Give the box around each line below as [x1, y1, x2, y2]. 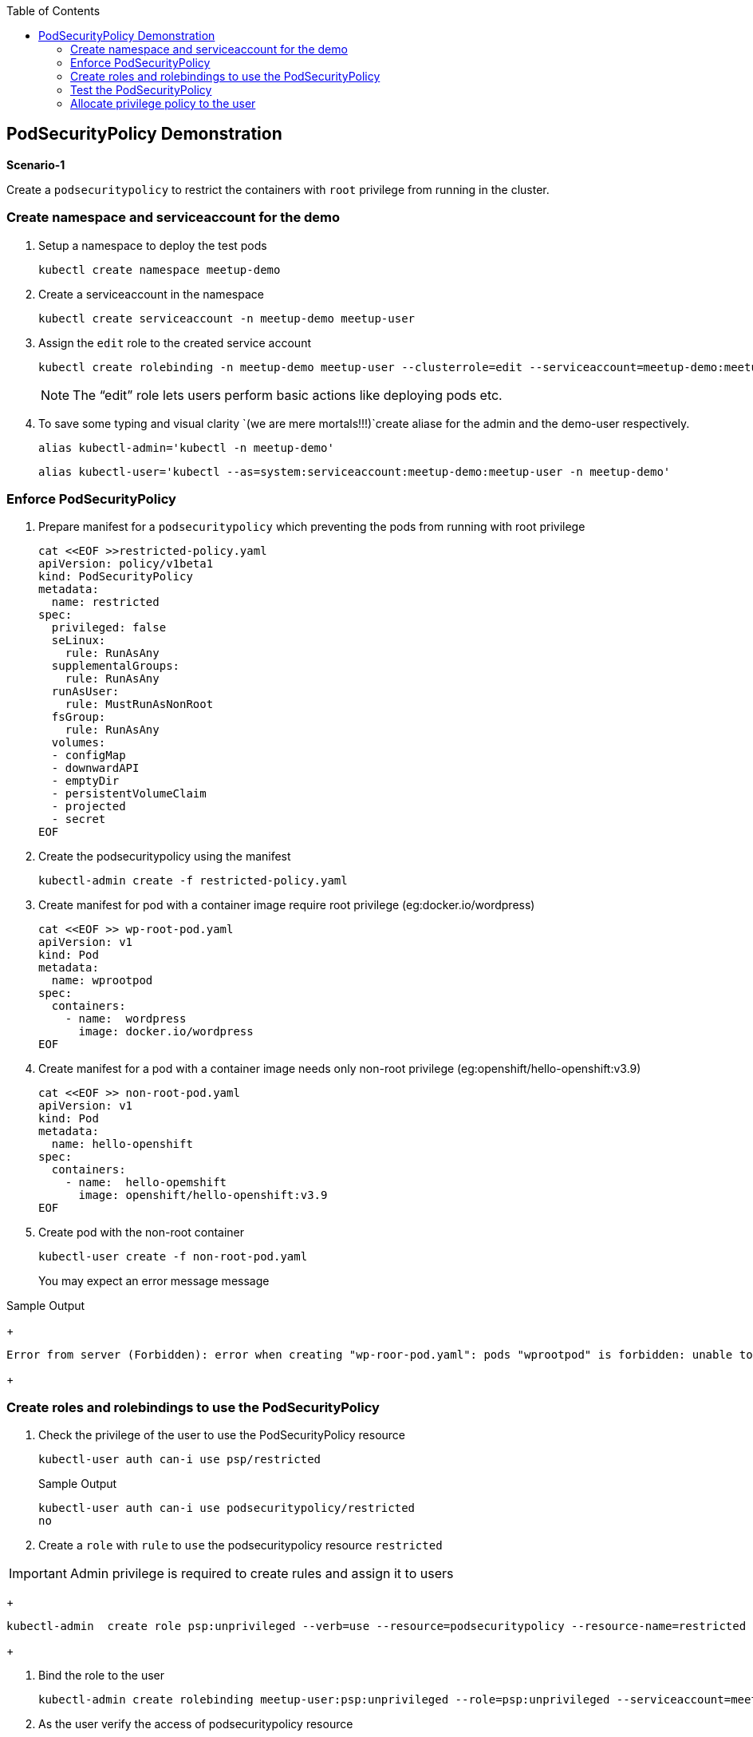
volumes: [51, 736, 106, 750]
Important [9, 1565, 67, 1582]
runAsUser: [51, 685, 120, 698]
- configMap [51, 749, 126, 762]
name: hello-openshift [51, 1138, 193, 1151]
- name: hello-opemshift [65, 1176, 227, 1189]
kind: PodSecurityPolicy [38, 570, 193, 584]
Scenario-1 [6, 157, 65, 172]
